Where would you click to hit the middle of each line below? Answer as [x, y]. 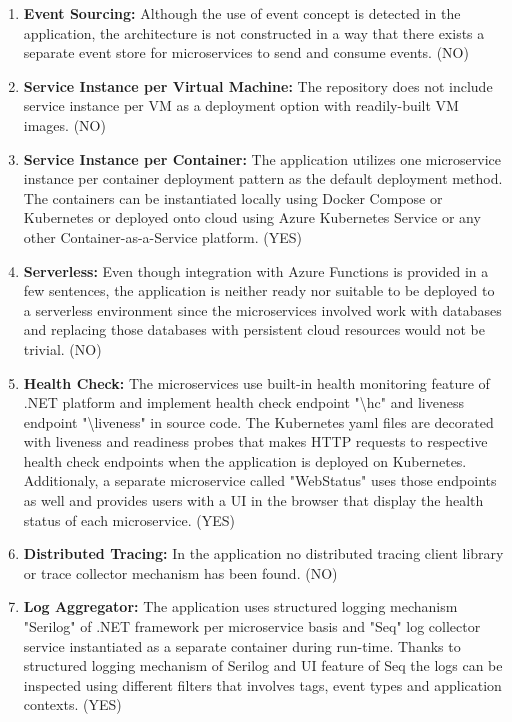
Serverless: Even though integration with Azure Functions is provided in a [256, 270]
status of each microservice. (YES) [129, 519]
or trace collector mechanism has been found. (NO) [180, 572]
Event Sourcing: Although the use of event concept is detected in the [242, 13]
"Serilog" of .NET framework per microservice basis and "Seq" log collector [252, 626]
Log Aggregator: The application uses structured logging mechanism [240, 606]
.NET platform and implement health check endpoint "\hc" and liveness [243, 402]
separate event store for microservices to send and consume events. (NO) [246, 52]
